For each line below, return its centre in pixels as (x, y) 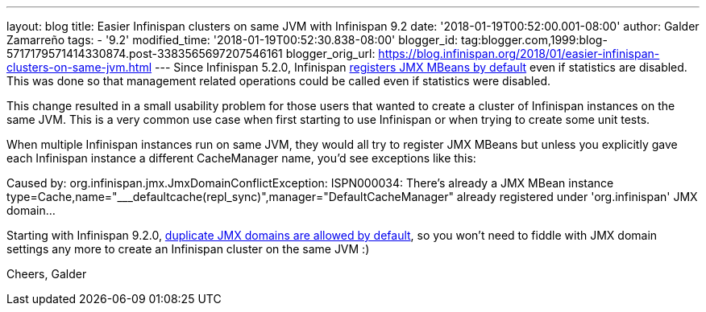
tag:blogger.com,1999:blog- (534, 40)
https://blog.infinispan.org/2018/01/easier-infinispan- (519, 53)
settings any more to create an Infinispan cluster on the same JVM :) (188, 249)
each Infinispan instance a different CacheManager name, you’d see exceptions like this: (241, 158)
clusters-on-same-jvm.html (79, 67)
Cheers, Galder (47, 274)
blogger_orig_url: (330, 53)
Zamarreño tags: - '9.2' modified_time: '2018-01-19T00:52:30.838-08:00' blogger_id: (233, 40)
